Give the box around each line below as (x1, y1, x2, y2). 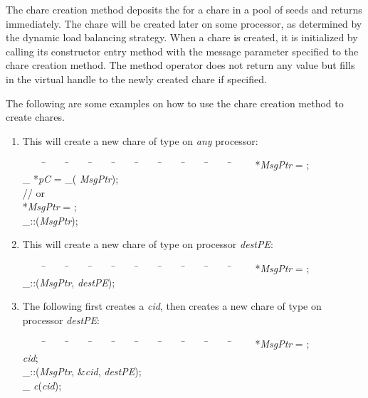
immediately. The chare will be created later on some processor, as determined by (6, 16, 362, 31)
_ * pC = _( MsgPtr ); (22, 171, 119, 185)
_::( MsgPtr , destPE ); (22, 274, 115, 289)
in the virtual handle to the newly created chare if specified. (6, 71, 267, 86)
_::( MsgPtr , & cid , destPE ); (22, 364, 142, 379)
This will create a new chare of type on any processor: (22, 133, 258, 148)
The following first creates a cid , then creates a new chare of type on (22, 298, 322, 313)
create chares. (6, 109, 65, 124)
